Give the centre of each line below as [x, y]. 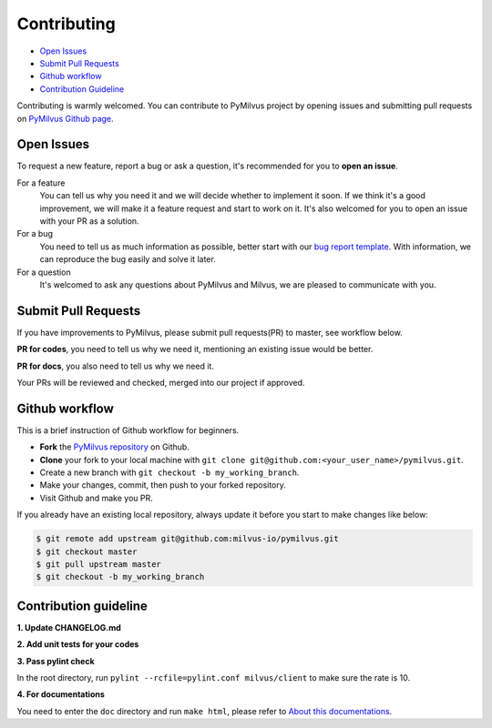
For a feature [41, 183]
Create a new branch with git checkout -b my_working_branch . [169, 472]
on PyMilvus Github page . [65, 118]
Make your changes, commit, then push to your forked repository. [163, 485]
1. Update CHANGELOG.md [69, 627]
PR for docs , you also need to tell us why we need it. [115, 366]
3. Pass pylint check [56, 661]
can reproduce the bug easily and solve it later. [128, 259]
